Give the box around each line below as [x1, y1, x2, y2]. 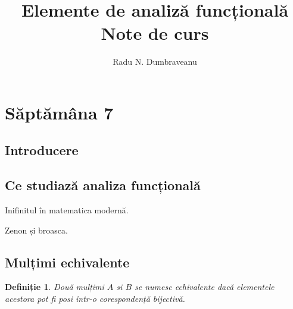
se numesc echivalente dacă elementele [135, 280, 275, 293]
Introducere [5, 141, 79, 159]
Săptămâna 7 [5, 100, 114, 124]
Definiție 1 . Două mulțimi [5, 280, 104, 293]
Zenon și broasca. [5, 223, 68, 236]
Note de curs [101, 21, 209, 45]
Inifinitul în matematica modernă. [5, 204, 129, 216]
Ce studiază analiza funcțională [5, 176, 201, 194]
